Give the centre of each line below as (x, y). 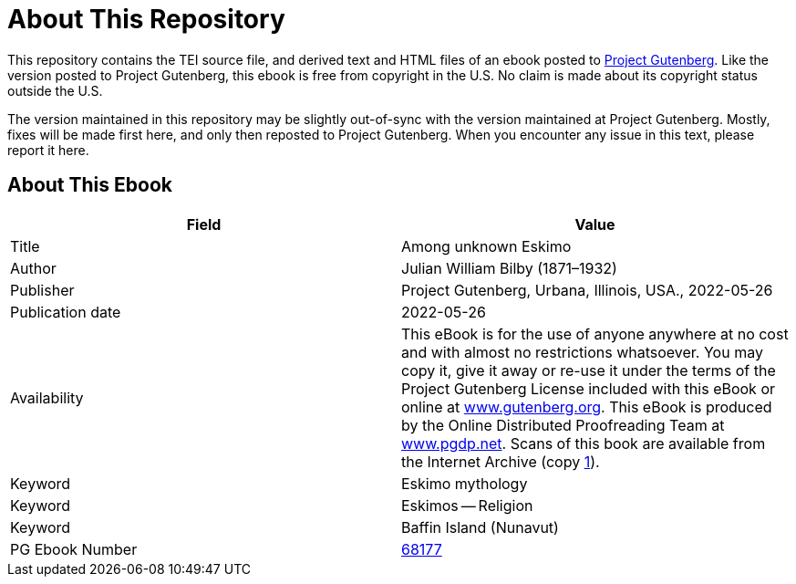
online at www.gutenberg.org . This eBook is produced (587, 407)
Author (33, 268)
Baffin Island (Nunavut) (480, 527)
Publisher (42, 290)
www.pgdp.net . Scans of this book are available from (584, 443)
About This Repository (146, 19)
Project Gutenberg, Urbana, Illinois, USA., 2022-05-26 (587, 290)
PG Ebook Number (74, 549)
